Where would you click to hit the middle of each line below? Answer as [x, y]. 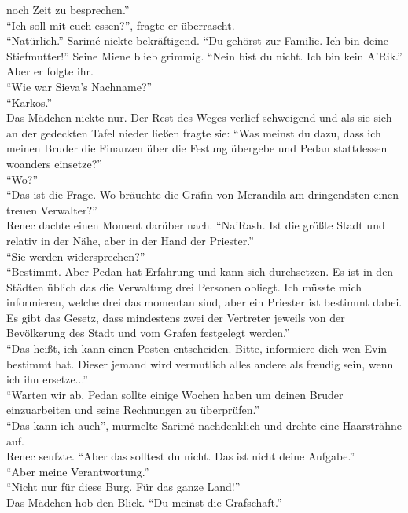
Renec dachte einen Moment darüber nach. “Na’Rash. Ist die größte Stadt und [196, 225]
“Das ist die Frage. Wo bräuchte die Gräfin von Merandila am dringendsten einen [203, 194]
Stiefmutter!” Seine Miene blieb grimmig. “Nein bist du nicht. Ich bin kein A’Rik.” [204, 55]
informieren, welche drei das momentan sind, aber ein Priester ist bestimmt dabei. [204, 302]
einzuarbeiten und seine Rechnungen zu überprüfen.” [133, 410]
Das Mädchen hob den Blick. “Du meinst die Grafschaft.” [144, 502]
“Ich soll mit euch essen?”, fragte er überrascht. [121, 25]
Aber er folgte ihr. [50, 71]
